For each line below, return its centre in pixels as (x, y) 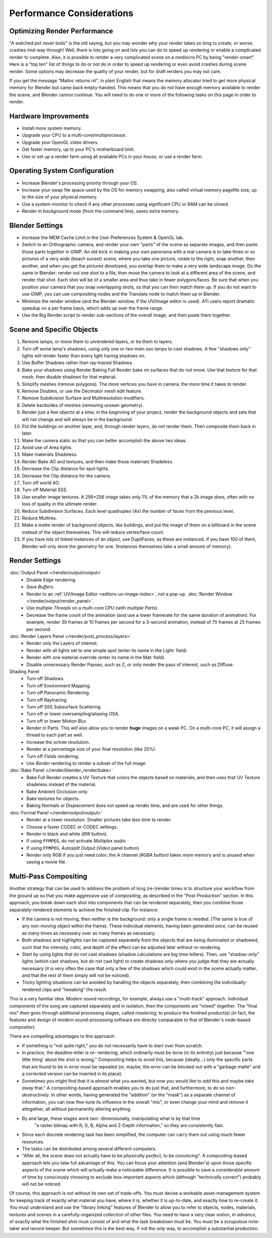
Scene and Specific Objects (54, 330)
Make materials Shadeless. (50, 454)
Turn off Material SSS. (45, 490)
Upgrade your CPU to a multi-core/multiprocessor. (74, 135)
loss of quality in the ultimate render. (60, 504)
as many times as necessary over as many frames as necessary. (89, 933)
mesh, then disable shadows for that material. (69, 377)
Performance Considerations (71, 13)
